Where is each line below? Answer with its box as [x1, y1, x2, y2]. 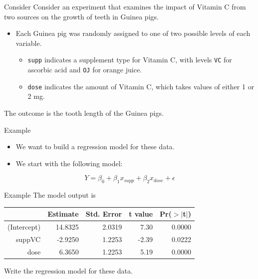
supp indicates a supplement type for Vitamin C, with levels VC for [27, 54, 232, 65]
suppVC [16, 234, 41, 244]
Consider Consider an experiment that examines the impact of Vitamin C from [4, 1, 246, 11]
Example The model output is [4, 190, 96, 200]
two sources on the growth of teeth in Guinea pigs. [4, 11, 159, 21]
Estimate [47, 209, 79, 219]
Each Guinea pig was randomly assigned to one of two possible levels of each [15, 28, 251, 38]
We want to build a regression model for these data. [15, 141, 175, 152]
